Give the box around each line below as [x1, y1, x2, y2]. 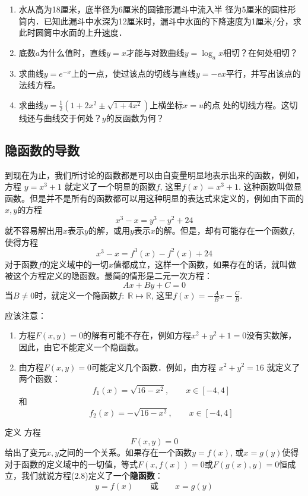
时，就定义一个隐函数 [34, 288, 118, 301]
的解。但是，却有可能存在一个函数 [155, 224, 288, 237]
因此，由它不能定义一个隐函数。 [18, 340, 144, 353]
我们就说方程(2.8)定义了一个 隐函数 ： [21, 469, 163, 482]
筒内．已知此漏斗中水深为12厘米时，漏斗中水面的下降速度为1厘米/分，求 [18, 14, 301, 27]
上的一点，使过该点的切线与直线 [71, 67, 196, 79]
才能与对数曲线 [126, 46, 185, 58]
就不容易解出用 [5, 224, 63, 237]
